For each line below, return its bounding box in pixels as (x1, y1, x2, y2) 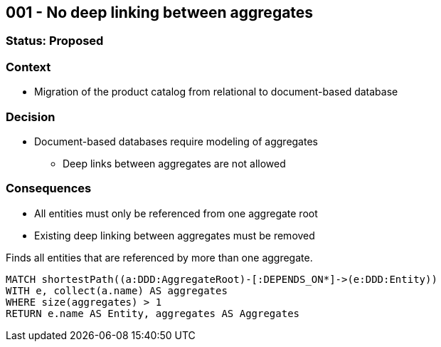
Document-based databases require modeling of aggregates (34, 135, 318, 147)
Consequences (6, 181, 92, 196)
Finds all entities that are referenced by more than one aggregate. (6, 251, 313, 264)
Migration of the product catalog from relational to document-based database (34, 86, 398, 98)
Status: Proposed (6, 33, 104, 48)
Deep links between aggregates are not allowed (63, 157, 286, 170)
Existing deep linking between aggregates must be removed (34, 229, 315, 242)
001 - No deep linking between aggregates (6, 4, 314, 21)
